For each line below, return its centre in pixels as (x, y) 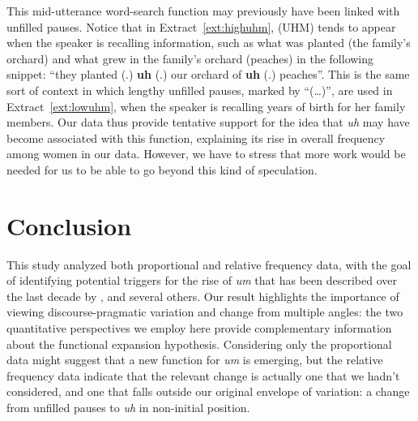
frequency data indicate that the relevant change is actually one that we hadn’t (203, 375)
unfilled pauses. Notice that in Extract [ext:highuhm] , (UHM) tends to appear (201, 26)
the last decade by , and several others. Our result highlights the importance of (203, 296)
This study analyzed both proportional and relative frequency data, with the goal (209, 264)
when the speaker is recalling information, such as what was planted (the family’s (209, 43)
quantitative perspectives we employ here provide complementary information (199, 328)
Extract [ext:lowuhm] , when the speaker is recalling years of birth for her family (206, 106)
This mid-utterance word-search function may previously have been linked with (203, 11)
